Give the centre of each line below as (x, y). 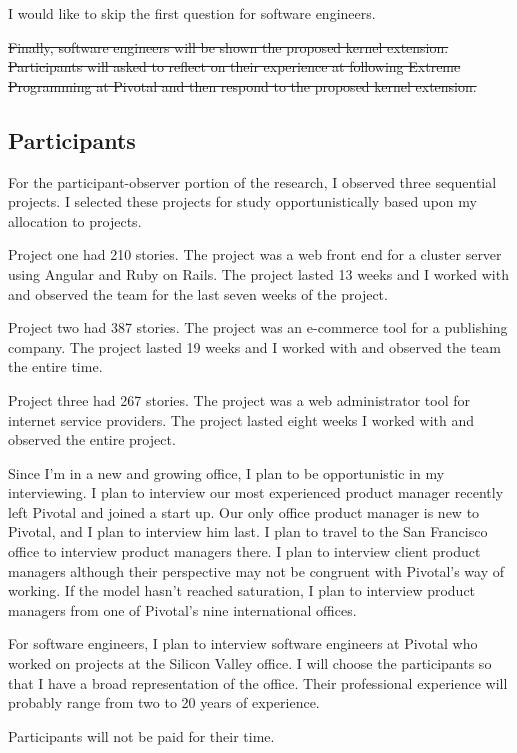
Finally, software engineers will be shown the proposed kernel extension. (228, 46)
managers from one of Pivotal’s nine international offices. (182, 609)
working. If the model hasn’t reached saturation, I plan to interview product (242, 590)
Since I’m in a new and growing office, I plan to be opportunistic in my (226, 472)
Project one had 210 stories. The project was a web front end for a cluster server (255, 254)
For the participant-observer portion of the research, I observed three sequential (252, 181)
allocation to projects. (75, 220)
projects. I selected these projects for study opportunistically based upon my (242, 201)
